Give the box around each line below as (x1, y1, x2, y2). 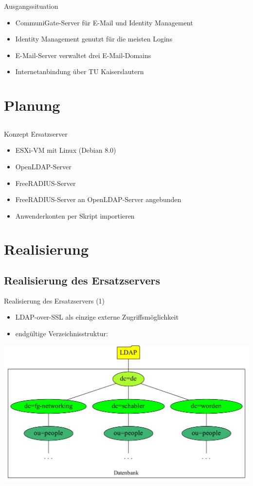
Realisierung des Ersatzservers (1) (4, 295, 105, 305)
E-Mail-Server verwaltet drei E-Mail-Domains (15, 50, 151, 60)
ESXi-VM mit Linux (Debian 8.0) (15, 145, 116, 155)
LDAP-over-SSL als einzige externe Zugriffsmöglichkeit (15, 312, 179, 322)
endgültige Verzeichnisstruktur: (15, 328, 108, 339)
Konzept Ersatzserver (4, 128, 68, 139)
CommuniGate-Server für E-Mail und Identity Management (15, 17, 193, 27)
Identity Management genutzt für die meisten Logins (15, 34, 173, 44)
